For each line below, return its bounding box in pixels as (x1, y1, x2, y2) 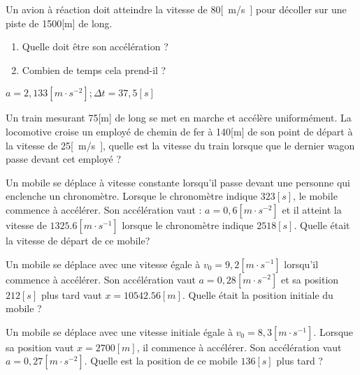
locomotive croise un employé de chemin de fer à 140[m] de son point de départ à (6, 124, 353, 138)
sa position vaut (6, 339, 74, 354)
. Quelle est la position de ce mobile (84, 353, 238, 368)
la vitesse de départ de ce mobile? (6, 233, 150, 247)
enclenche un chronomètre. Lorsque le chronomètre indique (6, 189, 258, 203)
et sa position (280, 272, 339, 286)
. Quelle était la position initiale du (182, 287, 333, 302)
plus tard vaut (41, 287, 102, 302)
